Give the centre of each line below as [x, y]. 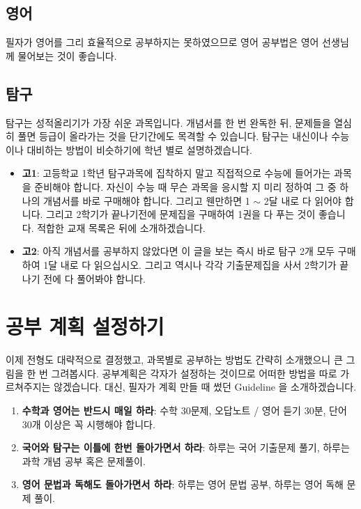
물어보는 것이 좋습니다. [67, 55]
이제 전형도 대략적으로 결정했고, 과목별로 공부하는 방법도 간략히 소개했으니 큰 [174, 360]
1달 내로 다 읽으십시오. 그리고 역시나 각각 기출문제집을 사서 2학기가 [190, 264]
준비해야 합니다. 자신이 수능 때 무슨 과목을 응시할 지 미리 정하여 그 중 [185, 186]
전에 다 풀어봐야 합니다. [94, 278]
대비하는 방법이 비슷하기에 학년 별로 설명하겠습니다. [139, 149]
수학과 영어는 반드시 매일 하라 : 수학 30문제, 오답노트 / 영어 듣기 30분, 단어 [184, 410]
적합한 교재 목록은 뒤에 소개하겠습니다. [121, 227]
